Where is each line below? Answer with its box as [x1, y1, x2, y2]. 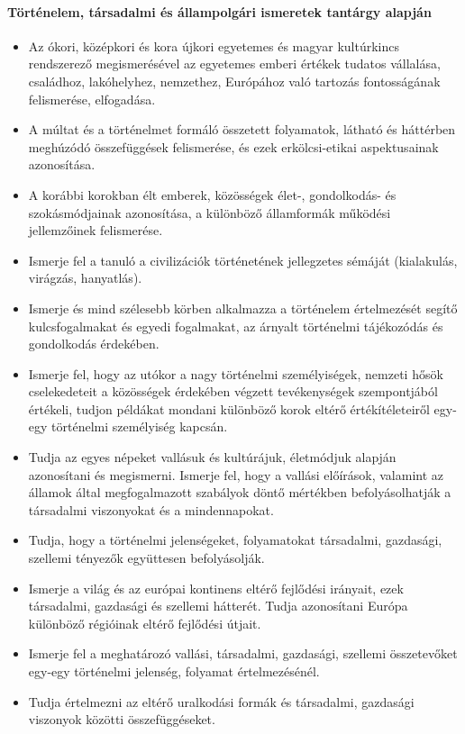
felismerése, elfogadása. [28, 89, 156, 108]
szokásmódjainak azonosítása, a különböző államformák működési [28, 203, 391, 222]
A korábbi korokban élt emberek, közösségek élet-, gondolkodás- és [28, 185, 397, 204]
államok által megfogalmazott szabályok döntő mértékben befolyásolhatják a [28, 483, 451, 502]
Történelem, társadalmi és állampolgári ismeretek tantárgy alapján [7, 2, 432, 21]
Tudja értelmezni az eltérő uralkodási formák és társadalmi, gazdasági [28, 692, 415, 711]
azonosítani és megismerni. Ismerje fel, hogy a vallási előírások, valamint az [28, 465, 443, 484]
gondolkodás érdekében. [28, 334, 160, 353]
